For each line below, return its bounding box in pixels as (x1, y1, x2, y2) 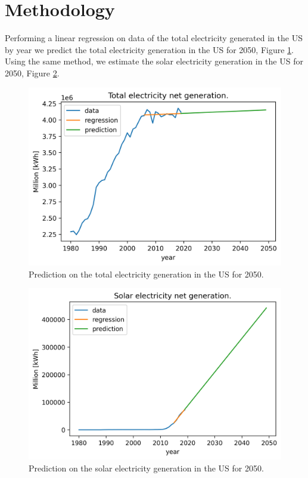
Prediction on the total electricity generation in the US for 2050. (29, 267, 264, 280)
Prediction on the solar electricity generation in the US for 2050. (29, 461, 264, 474)
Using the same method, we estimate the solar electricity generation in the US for (5, 55, 303, 67)
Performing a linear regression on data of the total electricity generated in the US (5, 32, 303, 44)
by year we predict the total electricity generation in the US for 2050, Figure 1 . (5, 43, 294, 55)
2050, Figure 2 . (5, 66, 60, 79)
